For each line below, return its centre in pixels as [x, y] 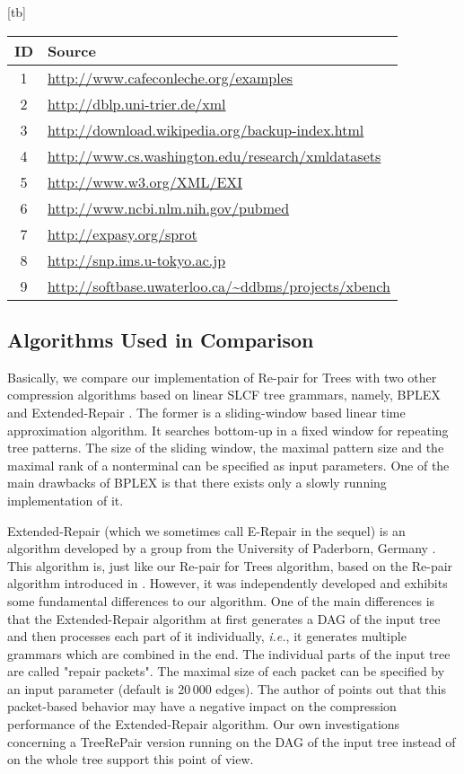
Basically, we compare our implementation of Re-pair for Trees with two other [222, 377]
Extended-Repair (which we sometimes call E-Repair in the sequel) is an [206, 530]
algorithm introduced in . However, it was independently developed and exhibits [228, 583]
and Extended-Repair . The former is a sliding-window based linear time [206, 412]
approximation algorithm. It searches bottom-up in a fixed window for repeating [228, 430]
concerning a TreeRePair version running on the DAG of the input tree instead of [232, 741]
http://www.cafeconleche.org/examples [171, 77]
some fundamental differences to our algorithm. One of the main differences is [221, 600]
